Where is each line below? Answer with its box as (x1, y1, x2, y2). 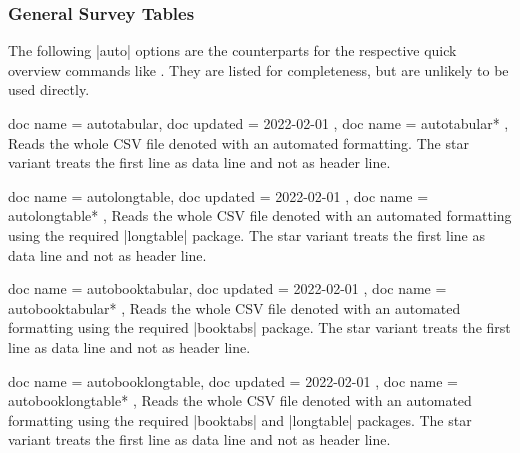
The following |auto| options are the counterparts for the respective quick (8, 40, 457, 61)
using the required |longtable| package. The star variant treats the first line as (8, 224, 486, 245)
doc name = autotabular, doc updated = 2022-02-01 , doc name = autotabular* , (8, 113, 509, 133)
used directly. (8, 79, 90, 100)
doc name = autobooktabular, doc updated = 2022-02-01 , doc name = (8, 278, 447, 299)
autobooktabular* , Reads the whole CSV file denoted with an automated (8, 297, 461, 318)
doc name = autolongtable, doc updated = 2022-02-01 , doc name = (8, 185, 429, 206)
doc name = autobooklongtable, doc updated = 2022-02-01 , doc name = (8, 370, 458, 391)
